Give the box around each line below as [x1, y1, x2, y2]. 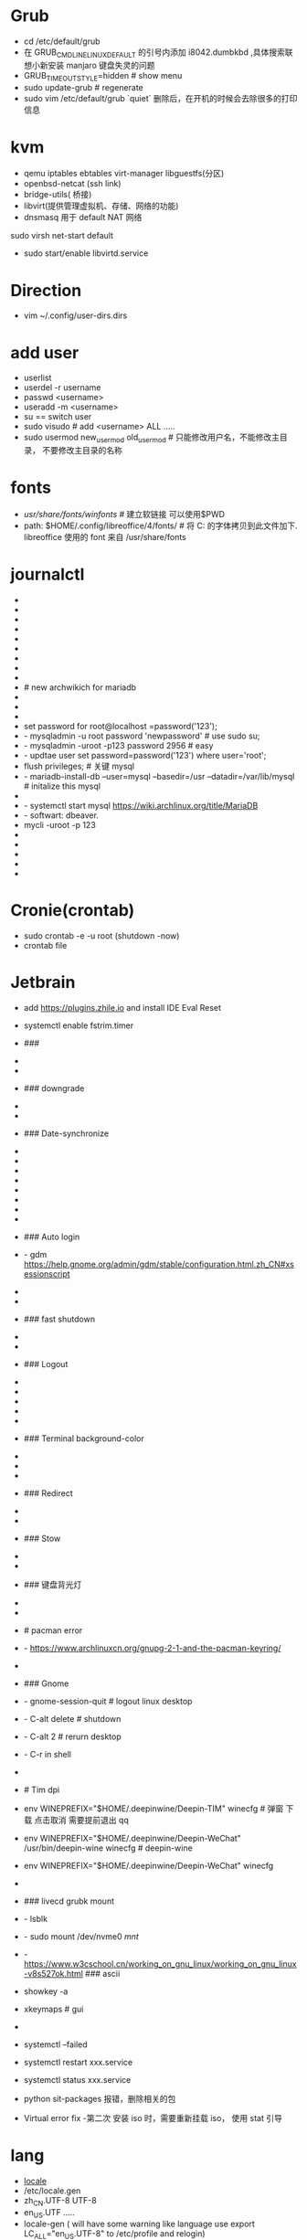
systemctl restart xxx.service [23, 2056, 133, 2067]
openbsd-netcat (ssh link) [23, 178, 122, 189]
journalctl [10, 564, 85, 585]
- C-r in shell [23, 1748, 72, 1759]
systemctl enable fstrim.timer [23, 1020, 134, 1031]
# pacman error [23, 1624, 83, 1636]
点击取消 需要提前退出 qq [34, 1814, 129, 1825]
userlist [23, 372, 52, 384]
